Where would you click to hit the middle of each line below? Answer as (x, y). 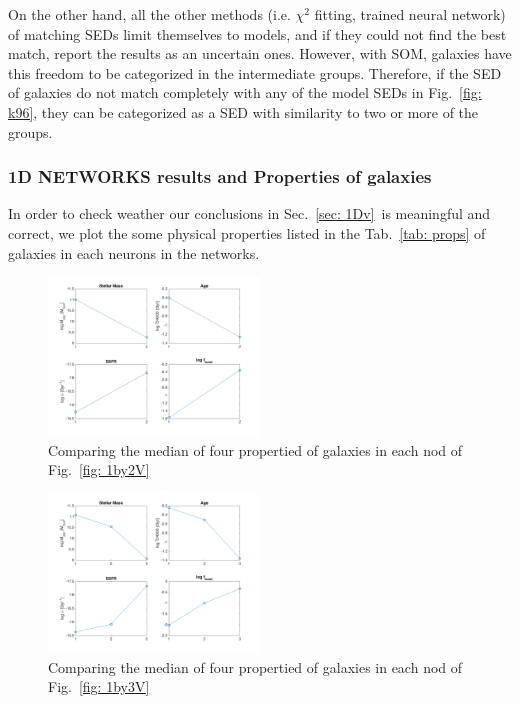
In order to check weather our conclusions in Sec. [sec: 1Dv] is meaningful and (249, 213)
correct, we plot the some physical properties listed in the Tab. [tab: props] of (247, 232)
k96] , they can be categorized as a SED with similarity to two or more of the (243, 111)
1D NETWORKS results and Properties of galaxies (220, 176)
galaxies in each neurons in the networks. (134, 252)
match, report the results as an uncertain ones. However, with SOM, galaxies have (260, 53)
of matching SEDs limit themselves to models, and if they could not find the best (257, 33)
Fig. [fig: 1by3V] (99, 686)
